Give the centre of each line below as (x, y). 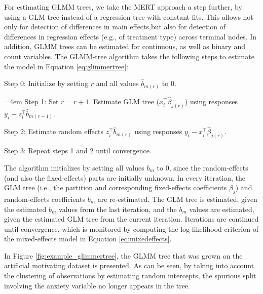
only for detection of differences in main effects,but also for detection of (115, 27)
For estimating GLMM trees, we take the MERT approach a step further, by (123, 7)
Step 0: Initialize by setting (46, 83)
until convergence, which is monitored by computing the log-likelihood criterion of (131, 228)
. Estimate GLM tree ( (124, 101)
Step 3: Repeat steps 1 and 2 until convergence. (78, 151)
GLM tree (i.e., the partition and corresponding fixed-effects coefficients (116, 187)
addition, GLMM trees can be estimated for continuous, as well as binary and (125, 46)
